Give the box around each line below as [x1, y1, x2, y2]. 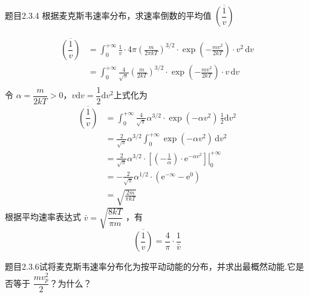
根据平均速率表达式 [5, 210, 81, 223]
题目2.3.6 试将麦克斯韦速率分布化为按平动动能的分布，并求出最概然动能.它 [5, 260, 296, 273]
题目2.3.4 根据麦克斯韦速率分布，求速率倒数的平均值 [5, 9, 212, 22]
